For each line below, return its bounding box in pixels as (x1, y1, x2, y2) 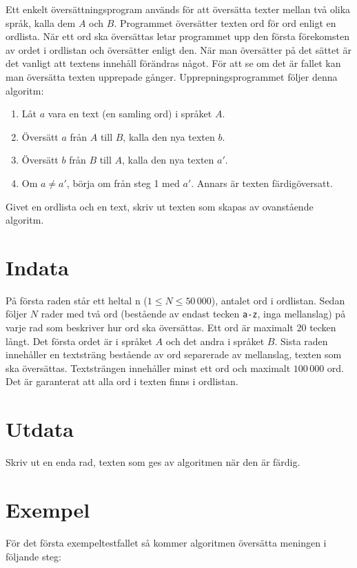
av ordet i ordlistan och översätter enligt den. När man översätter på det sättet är (6, 42, 351, 57)
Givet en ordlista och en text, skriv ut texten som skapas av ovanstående (6, 199, 314, 213)
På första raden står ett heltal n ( (6, 293, 147, 307)
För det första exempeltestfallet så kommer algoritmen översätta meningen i (6, 535, 327, 549)
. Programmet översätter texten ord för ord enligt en (114, 15, 336, 30)
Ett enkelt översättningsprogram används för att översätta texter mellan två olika (6, 2, 351, 16)
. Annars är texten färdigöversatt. (191, 175, 333, 190)
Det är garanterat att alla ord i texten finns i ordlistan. (6, 374, 238, 389)
